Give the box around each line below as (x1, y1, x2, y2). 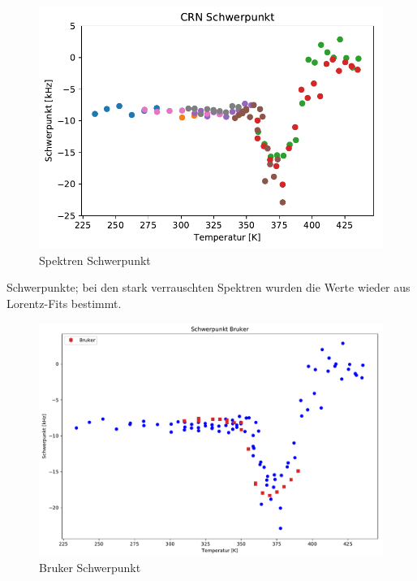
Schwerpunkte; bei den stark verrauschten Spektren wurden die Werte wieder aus (6, 279, 411, 296)
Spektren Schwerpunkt (39, 251, 151, 268)
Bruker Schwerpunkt (39, 559, 141, 576)
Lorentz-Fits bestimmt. (6, 294, 122, 311)
